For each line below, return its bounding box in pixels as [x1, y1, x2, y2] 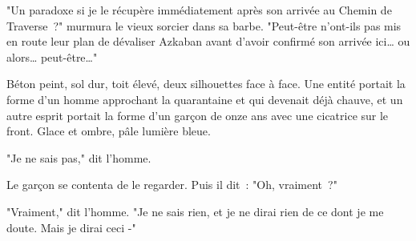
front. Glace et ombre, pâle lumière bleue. [6, 123, 211, 139]
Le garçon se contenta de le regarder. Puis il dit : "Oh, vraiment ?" [6, 176, 337, 193]
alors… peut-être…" [6, 48, 98, 65]
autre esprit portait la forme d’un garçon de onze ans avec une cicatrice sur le [6, 106, 389, 123]
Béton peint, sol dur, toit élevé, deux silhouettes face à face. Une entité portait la [6, 75, 406, 92]
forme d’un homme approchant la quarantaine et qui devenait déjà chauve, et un [6, 90, 403, 107]
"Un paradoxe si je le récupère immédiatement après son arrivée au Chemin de [6, 2, 392, 18]
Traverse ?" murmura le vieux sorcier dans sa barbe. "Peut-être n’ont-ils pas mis [6, 17, 402, 34]
